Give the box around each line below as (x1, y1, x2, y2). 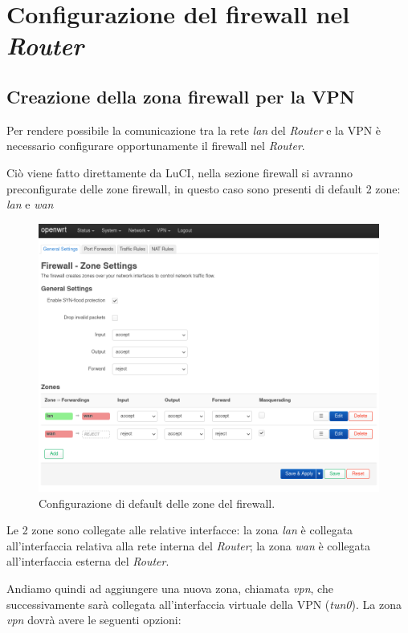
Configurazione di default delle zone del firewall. (39, 494, 275, 511)
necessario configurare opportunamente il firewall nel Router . (6, 137, 305, 154)
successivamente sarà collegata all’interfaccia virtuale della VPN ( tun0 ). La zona (6, 595, 402, 612)
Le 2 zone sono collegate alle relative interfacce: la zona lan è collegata (6, 521, 353, 538)
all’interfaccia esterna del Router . (6, 553, 169, 570)
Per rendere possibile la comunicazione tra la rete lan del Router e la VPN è (6, 121, 381, 138)
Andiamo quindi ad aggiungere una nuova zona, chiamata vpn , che (6, 579, 333, 596)
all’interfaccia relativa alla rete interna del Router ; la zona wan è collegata (6, 537, 370, 554)
